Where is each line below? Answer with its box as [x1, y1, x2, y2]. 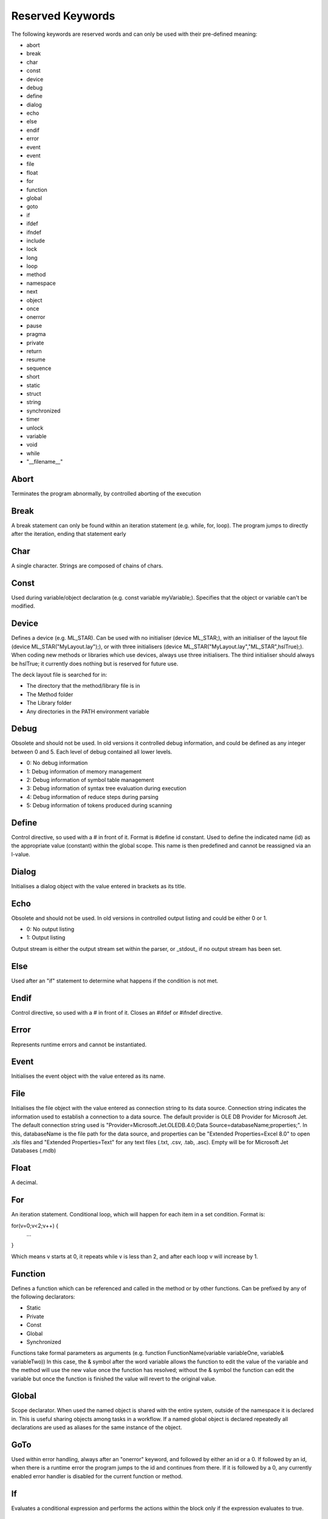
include [26, 237, 46, 244]
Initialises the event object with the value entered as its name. [11, 1072, 166, 1080]
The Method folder [26, 690, 73, 698]
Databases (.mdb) [11, 1147, 56, 1154]
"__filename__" [26, 458, 63, 465]
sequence [26, 365, 52, 372]
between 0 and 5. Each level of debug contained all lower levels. [11, 748, 173, 755]
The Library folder [26, 699, 72, 707]
